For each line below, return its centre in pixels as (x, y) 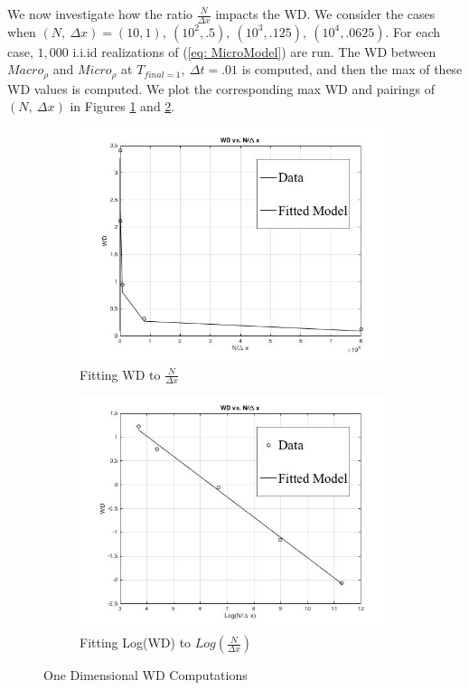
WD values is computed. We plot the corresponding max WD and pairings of (221, 88)
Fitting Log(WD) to (136, 643)
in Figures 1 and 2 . (122, 106)
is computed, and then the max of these (352, 69)
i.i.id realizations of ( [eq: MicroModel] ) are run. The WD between (254, 51)
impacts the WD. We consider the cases (325, 14)
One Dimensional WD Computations (145, 675)
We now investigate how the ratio (100, 14)
